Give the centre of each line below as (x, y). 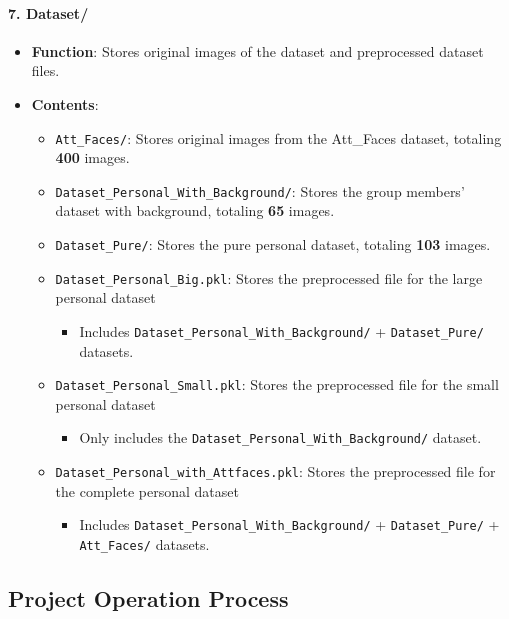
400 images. (92, 157)
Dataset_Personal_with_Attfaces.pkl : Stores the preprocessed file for (275, 471)
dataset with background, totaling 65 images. (195, 210)
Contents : (65, 103)
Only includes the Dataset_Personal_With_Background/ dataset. (280, 437)
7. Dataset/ (48, 12)
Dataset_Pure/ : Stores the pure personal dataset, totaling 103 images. (273, 244)
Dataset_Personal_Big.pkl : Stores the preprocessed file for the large (269, 277)
